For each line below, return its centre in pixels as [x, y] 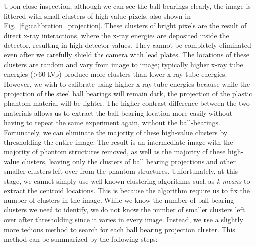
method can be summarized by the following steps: [81, 239]
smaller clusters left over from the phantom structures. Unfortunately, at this [121, 171]
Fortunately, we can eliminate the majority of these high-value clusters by [116, 132]
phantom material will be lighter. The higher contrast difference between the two [127, 103]
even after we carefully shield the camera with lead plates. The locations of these [127, 54]
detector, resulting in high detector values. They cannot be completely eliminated [128, 45]
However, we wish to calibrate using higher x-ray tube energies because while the [127, 83]
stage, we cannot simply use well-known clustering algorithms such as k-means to [127, 180]
